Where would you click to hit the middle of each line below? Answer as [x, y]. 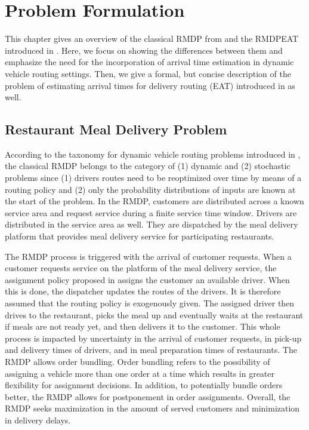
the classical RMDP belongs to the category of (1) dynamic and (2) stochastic [148, 166]
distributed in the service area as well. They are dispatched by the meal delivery [152, 224]
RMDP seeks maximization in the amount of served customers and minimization [152, 408]
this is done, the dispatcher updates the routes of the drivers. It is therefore [143, 291]
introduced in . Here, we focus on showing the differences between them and [144, 50]
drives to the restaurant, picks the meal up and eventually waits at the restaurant [154, 314]
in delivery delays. [38, 420]
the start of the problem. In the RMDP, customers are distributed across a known [154, 201]
